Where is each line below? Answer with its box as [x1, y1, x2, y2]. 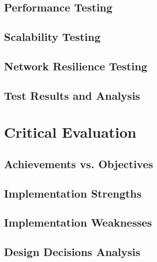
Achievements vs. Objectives [4, 156, 154, 171]
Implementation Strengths [4, 185, 142, 201]
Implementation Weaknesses [4, 215, 152, 230]
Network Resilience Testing [4, 58, 148, 73]
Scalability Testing [4, 29, 101, 44]
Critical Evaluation [4, 122, 137, 142]
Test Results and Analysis [4, 87, 140, 103]
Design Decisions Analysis [4, 244, 141, 260]
